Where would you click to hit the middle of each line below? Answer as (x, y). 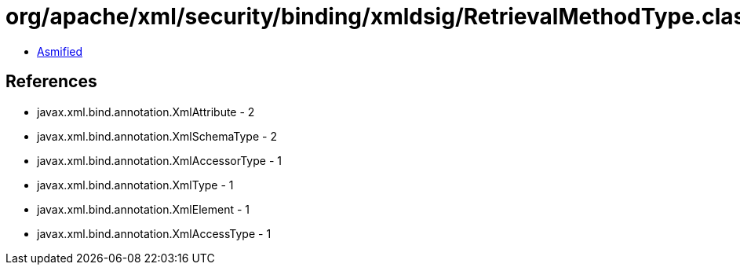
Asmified (60, 51)
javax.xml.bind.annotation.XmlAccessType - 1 (154, 233)
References (51, 82)
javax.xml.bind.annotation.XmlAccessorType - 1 (159, 160)
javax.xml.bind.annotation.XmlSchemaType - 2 (157, 136)
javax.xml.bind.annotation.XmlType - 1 (135, 185)
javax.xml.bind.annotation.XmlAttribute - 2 (146, 112)
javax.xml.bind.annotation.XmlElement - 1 (143, 209)
